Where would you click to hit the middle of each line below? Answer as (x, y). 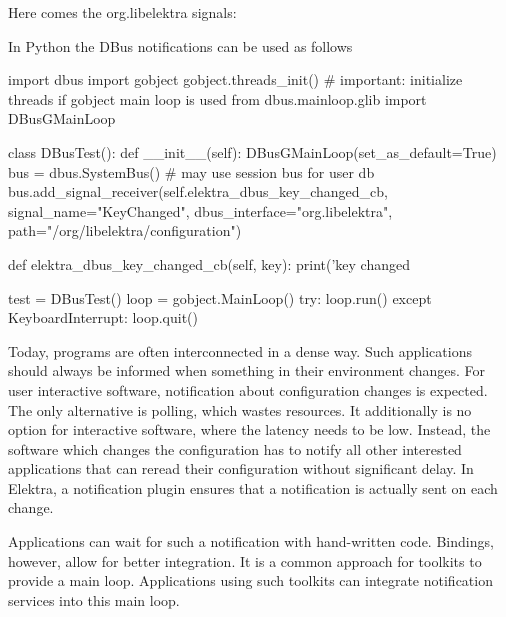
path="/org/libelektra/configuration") (125, 230)
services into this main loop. (94, 599)
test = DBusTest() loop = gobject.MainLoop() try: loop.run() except (220, 297)
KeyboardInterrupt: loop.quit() (103, 317)
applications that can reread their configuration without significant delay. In (241, 468)
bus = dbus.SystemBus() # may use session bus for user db (191, 171)
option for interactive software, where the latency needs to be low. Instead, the (249, 429)
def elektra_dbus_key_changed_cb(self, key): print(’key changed (209, 263)
